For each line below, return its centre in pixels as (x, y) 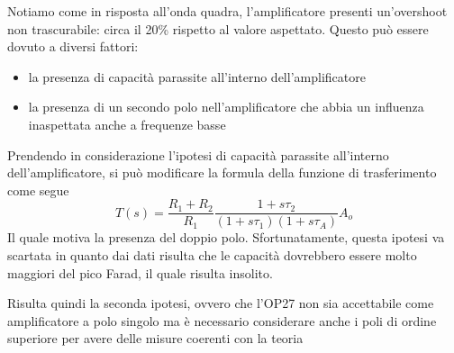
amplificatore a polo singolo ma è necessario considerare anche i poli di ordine (222, 320)
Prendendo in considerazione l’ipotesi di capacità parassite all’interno (198, 154)
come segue (38, 190)
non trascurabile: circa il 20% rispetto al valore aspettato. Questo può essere (218, 28)
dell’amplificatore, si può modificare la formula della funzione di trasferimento (222, 172)
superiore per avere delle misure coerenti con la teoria (155, 338)
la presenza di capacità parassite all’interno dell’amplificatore (197, 76)
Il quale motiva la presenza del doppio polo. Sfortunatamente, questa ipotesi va (226, 237)
